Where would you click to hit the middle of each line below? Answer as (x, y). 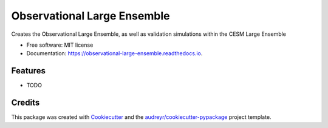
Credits (26, 103)
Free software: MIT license (60, 45)
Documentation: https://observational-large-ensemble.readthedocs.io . (114, 53)
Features (28, 71)
